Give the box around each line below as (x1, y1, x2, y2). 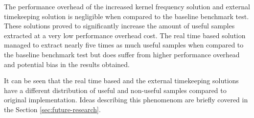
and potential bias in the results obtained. (4, 59, 130, 69)
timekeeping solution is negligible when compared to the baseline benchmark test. (4, 11, 249, 21)
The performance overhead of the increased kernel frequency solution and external (4, 1, 250, 11)
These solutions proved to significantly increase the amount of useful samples (4, 21, 235, 31)
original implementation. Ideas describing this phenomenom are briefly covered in (4, 94, 248, 105)
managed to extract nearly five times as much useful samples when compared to (4, 40, 244, 50)
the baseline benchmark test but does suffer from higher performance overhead (4, 49, 240, 59)
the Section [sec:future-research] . (4, 104, 101, 114)
